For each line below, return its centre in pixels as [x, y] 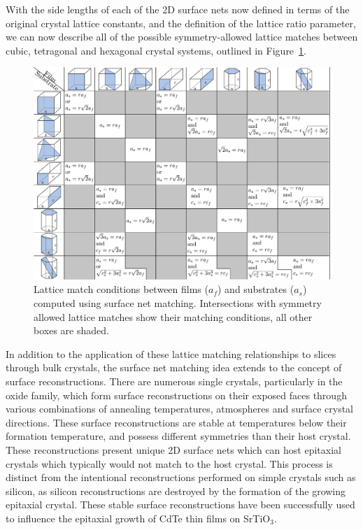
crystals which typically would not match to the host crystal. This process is [169, 463]
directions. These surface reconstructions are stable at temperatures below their [176, 422]
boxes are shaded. [71, 330]
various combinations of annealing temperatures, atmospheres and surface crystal [179, 409]
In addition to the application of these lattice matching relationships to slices [171, 353]
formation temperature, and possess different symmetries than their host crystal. [178, 436]
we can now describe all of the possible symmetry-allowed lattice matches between [182, 37]
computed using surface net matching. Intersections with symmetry [178, 303]
